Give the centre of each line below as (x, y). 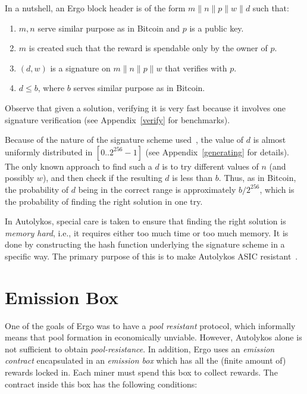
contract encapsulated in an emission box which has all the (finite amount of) (145, 360)
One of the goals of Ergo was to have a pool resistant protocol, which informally (150, 325)
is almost (270, 140)
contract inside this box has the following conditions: (101, 384)
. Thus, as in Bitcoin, (257, 178)
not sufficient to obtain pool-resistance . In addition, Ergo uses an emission (140, 348)
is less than (192, 178)
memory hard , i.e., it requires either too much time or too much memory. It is (147, 232)
